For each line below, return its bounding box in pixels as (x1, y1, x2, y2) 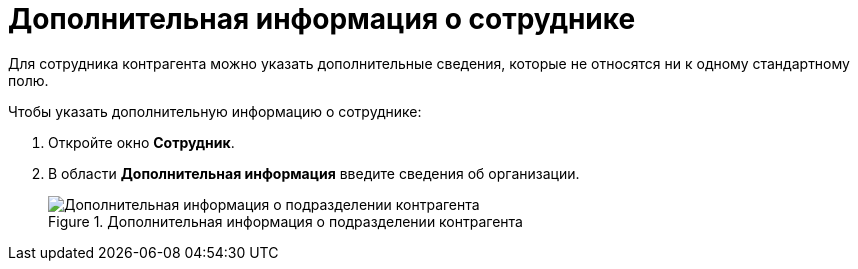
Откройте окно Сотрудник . (48, 133, 235, 151)
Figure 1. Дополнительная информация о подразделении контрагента (48, 212, 523, 230)
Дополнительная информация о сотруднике (8, 2, 636, 36)
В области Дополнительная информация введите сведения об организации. (48, 164, 580, 182)
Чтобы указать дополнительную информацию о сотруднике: (8, 102, 422, 120)
